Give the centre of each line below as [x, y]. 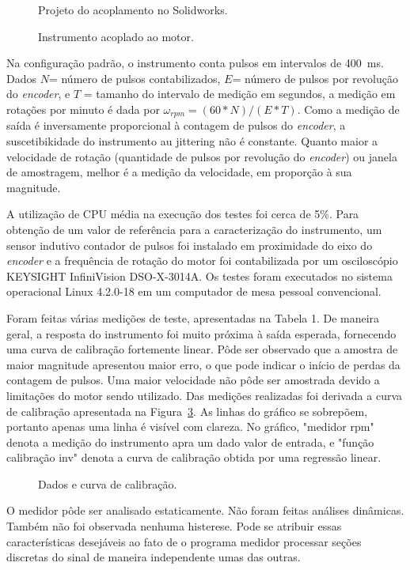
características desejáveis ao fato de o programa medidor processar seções [184, 541]
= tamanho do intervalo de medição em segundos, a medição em [239, 94]
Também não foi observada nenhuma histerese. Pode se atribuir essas [174, 526]
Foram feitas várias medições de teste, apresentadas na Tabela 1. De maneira [193, 317]
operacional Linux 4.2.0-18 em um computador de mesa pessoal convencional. [194, 291]
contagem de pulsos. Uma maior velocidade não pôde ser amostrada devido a [193, 380]
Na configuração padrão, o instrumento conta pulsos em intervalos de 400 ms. [195, 63]
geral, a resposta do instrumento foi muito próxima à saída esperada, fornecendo [201, 333]
